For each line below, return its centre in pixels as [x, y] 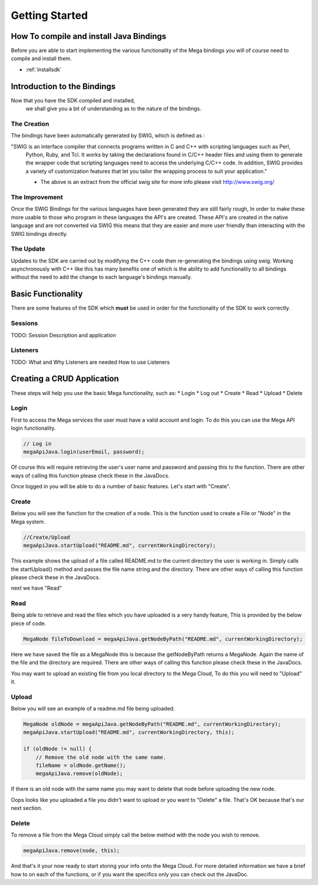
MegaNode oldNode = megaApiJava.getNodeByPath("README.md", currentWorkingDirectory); [152, 724]
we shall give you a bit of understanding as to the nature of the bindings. [113, 108]
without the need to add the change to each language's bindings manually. [102, 277]
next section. [26, 808]
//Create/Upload [47, 537]
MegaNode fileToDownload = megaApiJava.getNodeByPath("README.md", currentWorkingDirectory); [163, 639]
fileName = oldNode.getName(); [81, 766]
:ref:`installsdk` [44, 69]
